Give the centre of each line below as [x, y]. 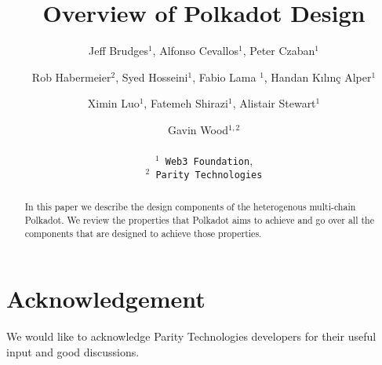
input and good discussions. [73, 351]
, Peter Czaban [279, 51]
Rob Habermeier [71, 77]
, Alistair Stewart [274, 103]
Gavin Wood [198, 129]
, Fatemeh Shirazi [186, 103]
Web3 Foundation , [209, 161]
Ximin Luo [113, 103]
